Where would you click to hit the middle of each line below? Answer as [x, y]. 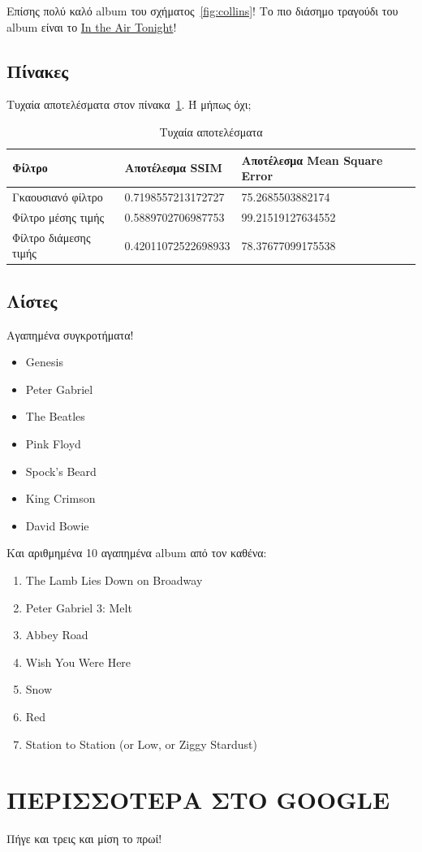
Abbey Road [57, 635]
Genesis [44, 362]
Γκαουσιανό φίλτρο [58, 197]
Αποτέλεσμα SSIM [173, 168]
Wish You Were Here [78, 662]
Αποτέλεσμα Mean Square [312, 160]
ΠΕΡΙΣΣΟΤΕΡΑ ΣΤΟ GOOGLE [198, 800]
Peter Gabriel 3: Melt [79, 607]
